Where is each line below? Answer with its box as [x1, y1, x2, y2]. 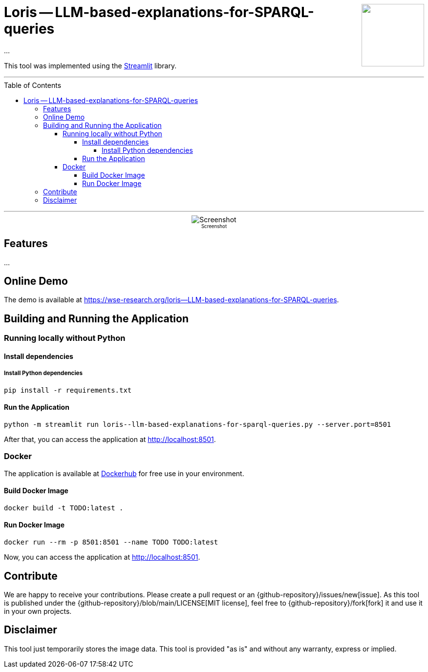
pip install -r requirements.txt [4, 386, 132, 394]
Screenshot [201, 223, 227, 229]
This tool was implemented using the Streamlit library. [4, 61, 177, 70]
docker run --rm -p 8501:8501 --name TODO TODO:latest [4, 538, 218, 546]
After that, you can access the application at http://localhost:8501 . [4, 435, 216, 443]
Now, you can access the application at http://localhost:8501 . [4, 553, 200, 562]
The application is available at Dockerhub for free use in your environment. [4, 469, 244, 478]
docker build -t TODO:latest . [4, 504, 124, 512]
